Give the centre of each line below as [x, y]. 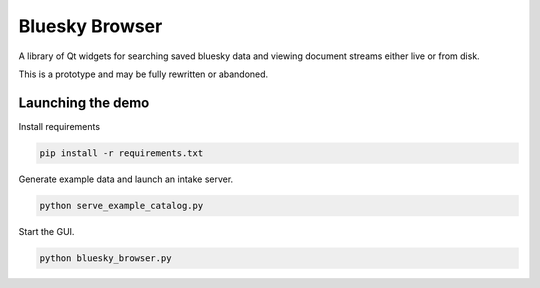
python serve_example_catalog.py [121, 205]
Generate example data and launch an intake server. [126, 179]
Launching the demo [84, 102]
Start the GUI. [46, 231]
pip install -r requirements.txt [121, 153]
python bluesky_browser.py [105, 258]
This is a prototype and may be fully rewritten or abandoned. [143, 74]
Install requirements [59, 126]
